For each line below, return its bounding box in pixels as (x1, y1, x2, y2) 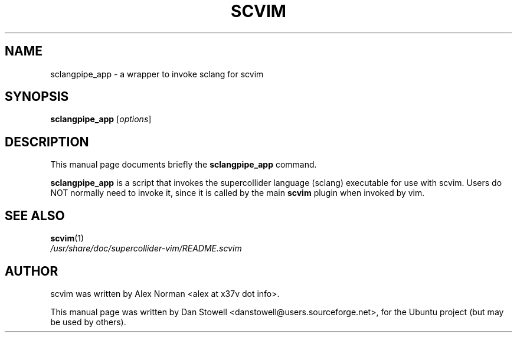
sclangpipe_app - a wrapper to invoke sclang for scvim (50, 68, 264, 79)
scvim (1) (50, 233, 84, 244)
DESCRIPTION (5, 134, 89, 149)
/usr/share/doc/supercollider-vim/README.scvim (50, 243, 242, 254)
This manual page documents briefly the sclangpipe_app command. (50, 159, 317, 170)
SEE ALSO (5, 208, 65, 223)
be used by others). (50, 316, 126, 327)
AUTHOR (5, 263, 58, 279)
